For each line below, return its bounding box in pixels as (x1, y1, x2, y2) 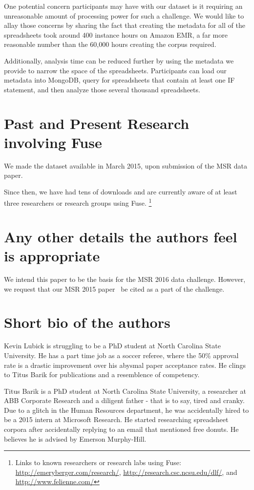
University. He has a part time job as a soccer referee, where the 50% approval (4, 350, 239, 360)
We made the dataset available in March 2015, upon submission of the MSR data (4, 160, 247, 170)
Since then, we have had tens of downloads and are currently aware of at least (4, 186, 237, 196)
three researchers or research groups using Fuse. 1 (4, 196, 152, 208)
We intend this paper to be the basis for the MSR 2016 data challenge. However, (4, 274, 246, 284)
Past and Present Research (4, 113, 190, 133)
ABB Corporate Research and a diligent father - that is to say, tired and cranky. (4, 395, 245, 405)
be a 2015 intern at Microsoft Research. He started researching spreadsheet (4, 414, 229, 425)
